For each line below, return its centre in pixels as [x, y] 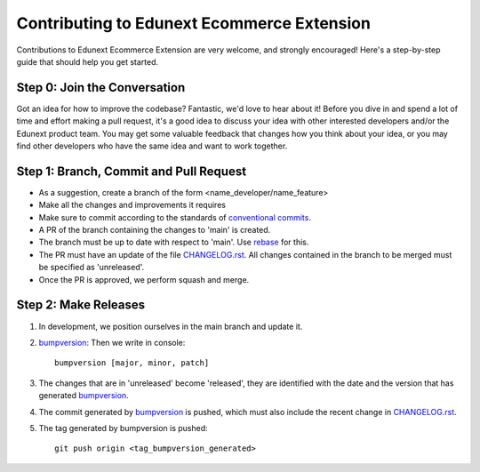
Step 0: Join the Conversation [101, 88]
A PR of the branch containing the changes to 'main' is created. [155, 230]
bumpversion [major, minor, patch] [132, 363]
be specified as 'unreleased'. [92, 268]
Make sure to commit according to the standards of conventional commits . [175, 217]
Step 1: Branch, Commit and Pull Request [132, 171]
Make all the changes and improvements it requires [132, 205]
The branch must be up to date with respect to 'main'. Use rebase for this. [174, 242]
